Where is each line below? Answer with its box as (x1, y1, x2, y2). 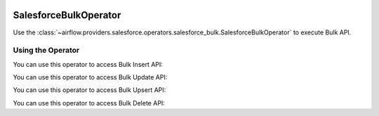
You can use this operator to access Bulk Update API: (13, 73, 168, 82)
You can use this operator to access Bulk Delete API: (13, 98, 165, 107)
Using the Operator (13, 46, 80, 56)
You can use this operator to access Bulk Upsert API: (13, 86, 166, 94)
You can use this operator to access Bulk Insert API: (13, 60, 163, 68)
